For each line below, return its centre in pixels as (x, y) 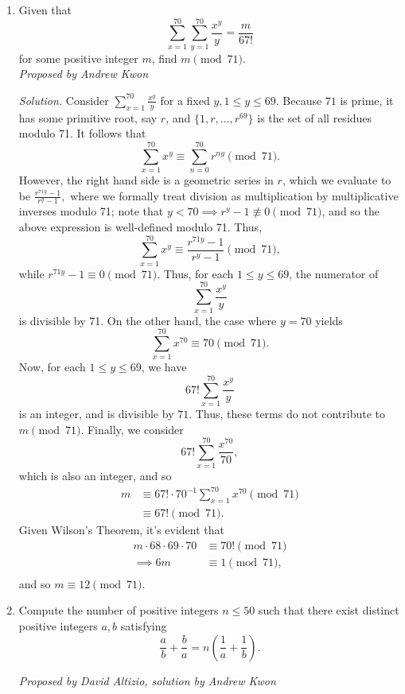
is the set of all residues (315, 117)
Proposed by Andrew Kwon (84, 74)
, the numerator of (334, 273)
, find (164, 58)
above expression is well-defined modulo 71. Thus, (140, 227)
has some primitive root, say (88, 117)
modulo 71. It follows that (82, 133)
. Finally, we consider (132, 429)
